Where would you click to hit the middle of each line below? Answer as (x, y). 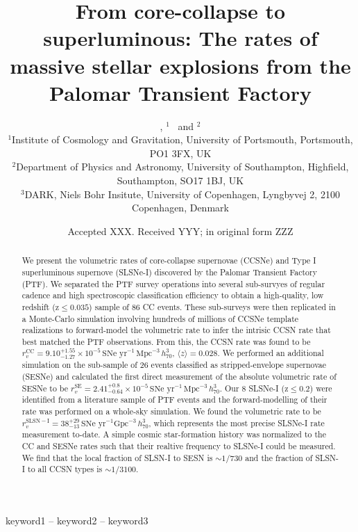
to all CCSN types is (65, 469)
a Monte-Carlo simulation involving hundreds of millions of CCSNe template (160, 318)
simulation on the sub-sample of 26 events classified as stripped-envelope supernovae (174, 365)
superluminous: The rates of (180, 38)
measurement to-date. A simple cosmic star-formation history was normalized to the (174, 434)
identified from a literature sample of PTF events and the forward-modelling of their (174, 400)
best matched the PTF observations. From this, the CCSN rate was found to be (166, 341)
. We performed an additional (271, 353)
